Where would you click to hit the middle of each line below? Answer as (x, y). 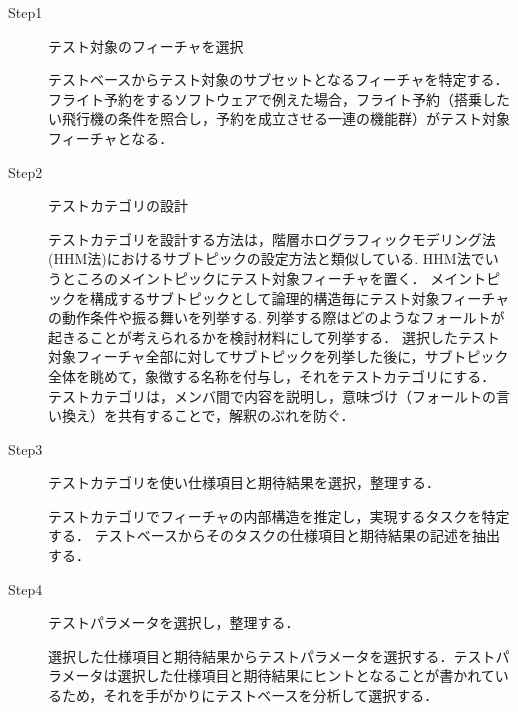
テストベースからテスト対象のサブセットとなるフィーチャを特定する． (278, 79)
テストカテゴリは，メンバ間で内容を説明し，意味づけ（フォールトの (272, 395)
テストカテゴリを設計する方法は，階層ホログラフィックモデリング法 (272, 238)
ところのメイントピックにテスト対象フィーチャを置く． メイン (267, 277)
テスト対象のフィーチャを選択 (146, 45)
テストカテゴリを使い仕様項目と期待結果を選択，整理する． (244, 482)
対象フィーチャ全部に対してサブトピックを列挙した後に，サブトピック (278, 356)
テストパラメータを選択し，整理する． (174, 622)
